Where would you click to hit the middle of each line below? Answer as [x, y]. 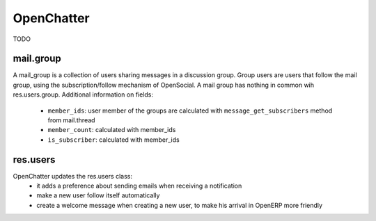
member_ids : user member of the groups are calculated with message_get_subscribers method [190, 110]
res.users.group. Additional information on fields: [83, 95]
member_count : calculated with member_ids [112, 130]
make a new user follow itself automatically [98, 195]
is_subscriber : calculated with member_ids [114, 140]
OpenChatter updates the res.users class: [72, 176]
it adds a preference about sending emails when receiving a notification [139, 186]
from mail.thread [71, 120]
